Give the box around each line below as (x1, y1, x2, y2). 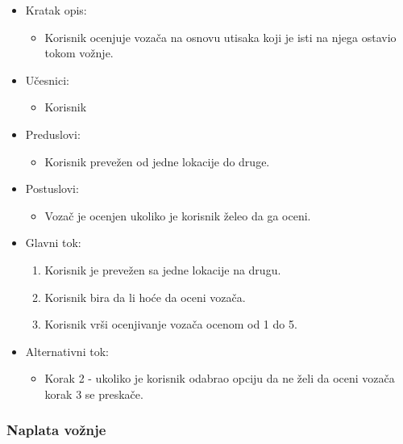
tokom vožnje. (44, 44, 114, 61)
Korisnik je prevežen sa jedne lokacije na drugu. (44, 261, 281, 278)
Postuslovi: (25, 180, 79, 197)
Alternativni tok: (25, 342, 109, 359)
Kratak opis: (25, 2, 87, 18)
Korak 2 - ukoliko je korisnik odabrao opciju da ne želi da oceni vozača (44, 370, 395, 387)
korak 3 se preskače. (44, 385, 143, 402)
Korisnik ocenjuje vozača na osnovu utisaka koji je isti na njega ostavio (44, 28, 397, 45)
